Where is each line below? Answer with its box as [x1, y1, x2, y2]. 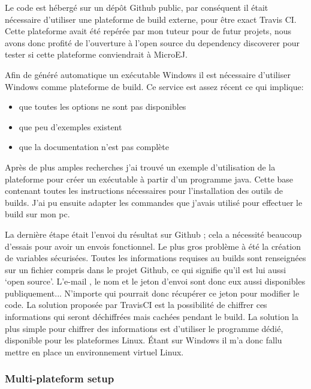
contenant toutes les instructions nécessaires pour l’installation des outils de [5, 184, 283, 197]
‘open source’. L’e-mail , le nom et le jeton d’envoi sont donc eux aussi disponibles [5, 275, 306, 288]
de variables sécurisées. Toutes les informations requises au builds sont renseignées [5, 252, 306, 264]
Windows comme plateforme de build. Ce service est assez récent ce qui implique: [5, 80, 304, 92]
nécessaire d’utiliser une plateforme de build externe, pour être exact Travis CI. [5, 13, 297, 25]
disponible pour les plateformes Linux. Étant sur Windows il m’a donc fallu [5, 334, 282, 346]
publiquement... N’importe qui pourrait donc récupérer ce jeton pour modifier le [5, 286, 300, 299]
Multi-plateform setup [5, 371, 114, 386]
